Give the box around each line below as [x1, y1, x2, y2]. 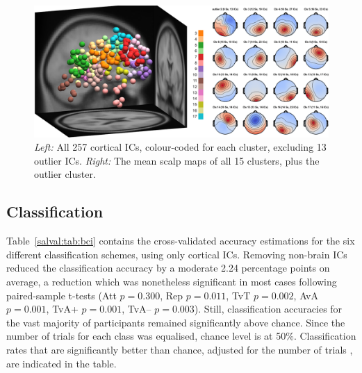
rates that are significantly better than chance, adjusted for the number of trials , [6, 342, 353, 356]
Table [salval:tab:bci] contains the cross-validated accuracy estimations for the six [6, 233, 355, 248]
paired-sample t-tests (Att [6, 288, 117, 302]
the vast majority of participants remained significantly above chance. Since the [6, 315, 345, 329]
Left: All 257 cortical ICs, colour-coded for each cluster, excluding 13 [34, 140, 327, 154]
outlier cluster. [34, 167, 96, 181]
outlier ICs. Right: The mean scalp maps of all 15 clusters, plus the [34, 153, 320, 167]
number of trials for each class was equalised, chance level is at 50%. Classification [6, 329, 356, 343]
